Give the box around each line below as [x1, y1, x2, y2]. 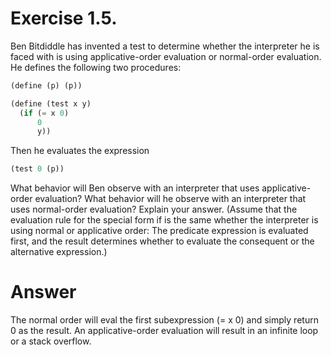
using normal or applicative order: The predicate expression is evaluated [10, 225, 309, 237]
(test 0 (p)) [10, 164, 65, 174]
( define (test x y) [10, 98, 92, 109]
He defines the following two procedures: [10, 61, 182, 73]
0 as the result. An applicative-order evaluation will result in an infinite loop [10, 325, 319, 337]
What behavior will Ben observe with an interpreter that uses [10, 182, 260, 194]
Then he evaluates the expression [10, 145, 150, 157]
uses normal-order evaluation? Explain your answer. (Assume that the [10, 203, 298, 216]
